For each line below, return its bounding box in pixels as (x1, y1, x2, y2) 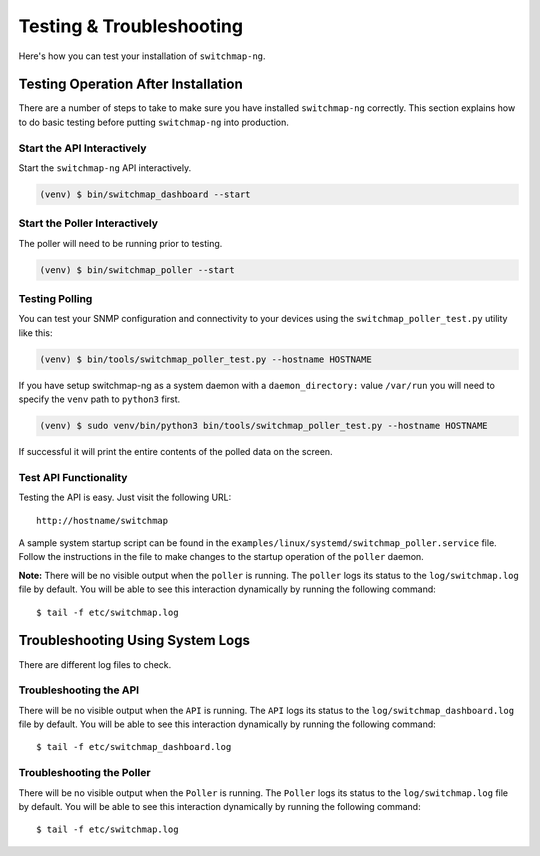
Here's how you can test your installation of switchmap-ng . (18, 50, 266, 62)
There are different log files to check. (18, 658, 172, 670)
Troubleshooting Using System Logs (18, 632, 250, 649)
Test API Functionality (18, 470, 128, 484)
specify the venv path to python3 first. (18, 393, 181, 405)
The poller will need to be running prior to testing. (18, 237, 223, 249)
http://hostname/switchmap (36, 515, 169, 526)
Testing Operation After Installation (18, 76, 244, 93)
